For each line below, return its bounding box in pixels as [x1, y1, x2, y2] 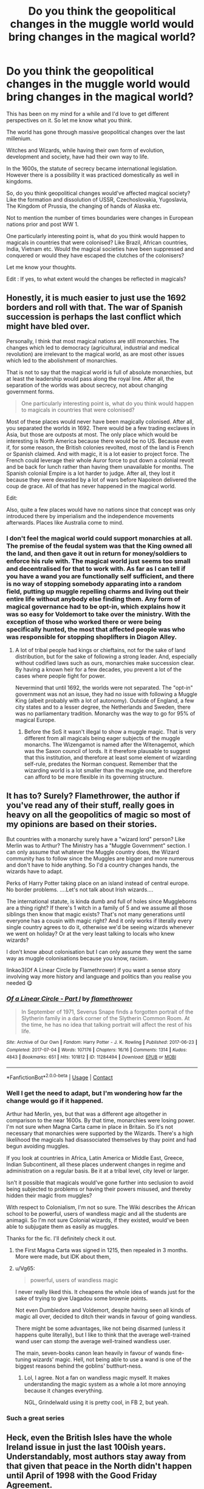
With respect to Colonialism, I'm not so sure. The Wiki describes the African [6, 1204, 196, 1211]
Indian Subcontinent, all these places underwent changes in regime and [6, 1161, 186, 1168]
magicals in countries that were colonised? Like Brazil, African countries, [6, 239, 188, 246]
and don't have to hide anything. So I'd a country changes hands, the [6, 861, 179, 868]
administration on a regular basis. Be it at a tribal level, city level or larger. [6, 1167, 189, 1174]
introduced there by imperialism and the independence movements [6, 512, 174, 520]
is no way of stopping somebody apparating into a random [6, 579, 182, 588]
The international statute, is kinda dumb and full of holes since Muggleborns [6, 898, 197, 905]
